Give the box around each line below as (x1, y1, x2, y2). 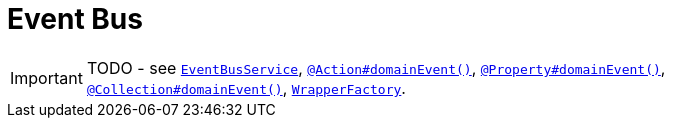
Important (10, 67, 83, 88)
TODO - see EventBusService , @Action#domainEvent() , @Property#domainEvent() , (86, 57, 666, 78)
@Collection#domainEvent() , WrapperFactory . (86, 77, 406, 98)
